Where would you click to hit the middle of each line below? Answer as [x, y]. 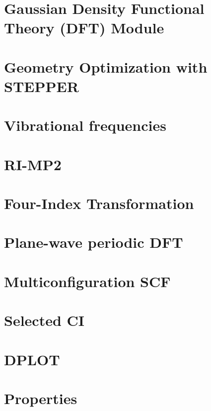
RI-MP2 [33, 164]
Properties [41, 398]
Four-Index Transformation [99, 203]
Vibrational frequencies [85, 125]
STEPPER [41, 86]
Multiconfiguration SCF [87, 281]
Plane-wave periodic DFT [94, 242]
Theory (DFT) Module [84, 28]
